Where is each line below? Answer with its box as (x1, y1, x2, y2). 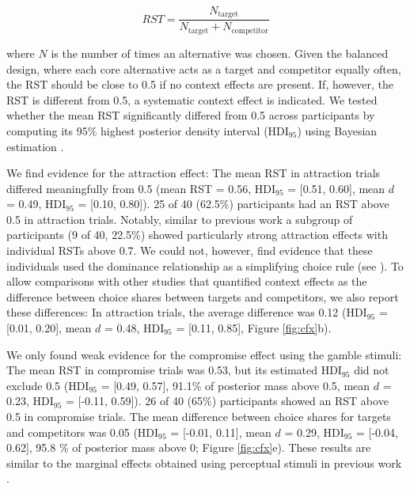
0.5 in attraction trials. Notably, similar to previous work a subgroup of (6, 210, 353, 227)
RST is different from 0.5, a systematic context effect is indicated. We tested (6, 91, 378, 108)
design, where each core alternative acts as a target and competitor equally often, (6, 60, 401, 77)
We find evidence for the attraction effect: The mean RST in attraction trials (6, 165, 381, 181)
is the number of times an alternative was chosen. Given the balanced (51, 44, 389, 61)
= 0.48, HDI (104, 320, 165, 336)
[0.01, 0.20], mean (6, 320, 92, 336)
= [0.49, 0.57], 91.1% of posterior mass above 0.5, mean (101, 377, 370, 393)
